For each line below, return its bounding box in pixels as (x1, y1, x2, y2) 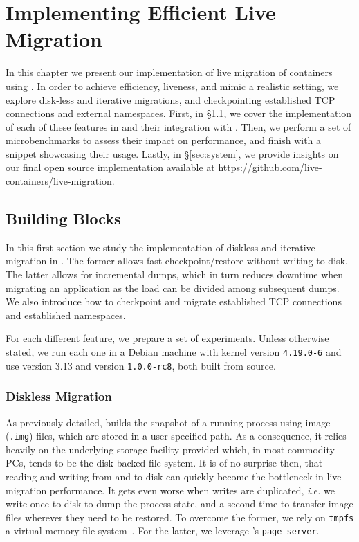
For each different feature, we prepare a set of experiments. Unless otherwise (6, 331, 329, 345)
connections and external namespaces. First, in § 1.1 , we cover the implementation (6, 106, 352, 120)
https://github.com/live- (218, 160, 322, 174)
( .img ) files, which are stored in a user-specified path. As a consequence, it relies (6, 428, 347, 443)
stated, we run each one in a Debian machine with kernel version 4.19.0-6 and (6, 345, 342, 359)
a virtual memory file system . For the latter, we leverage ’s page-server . (6, 523, 320, 538)
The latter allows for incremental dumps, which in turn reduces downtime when (6, 267, 344, 282)
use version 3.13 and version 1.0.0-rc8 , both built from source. (6, 358, 276, 372)
